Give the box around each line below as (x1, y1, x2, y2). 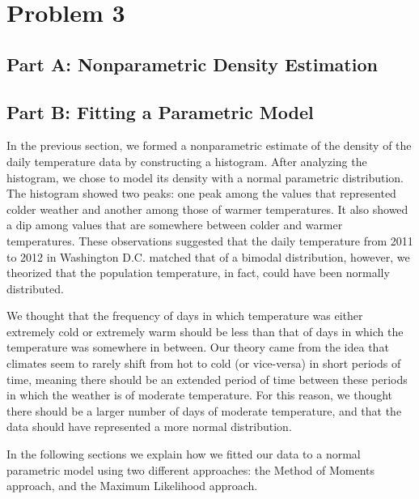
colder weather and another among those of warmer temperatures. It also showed (6, 200, 408, 217)
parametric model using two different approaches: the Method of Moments (6, 461, 375, 478)
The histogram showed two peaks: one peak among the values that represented (6, 185, 396, 202)
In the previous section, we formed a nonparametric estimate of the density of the (6, 137, 412, 154)
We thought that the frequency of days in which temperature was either (6, 307, 363, 324)
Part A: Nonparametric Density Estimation (6, 51, 378, 76)
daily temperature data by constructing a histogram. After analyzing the (6, 152, 367, 169)
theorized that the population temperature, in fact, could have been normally (6, 264, 390, 281)
